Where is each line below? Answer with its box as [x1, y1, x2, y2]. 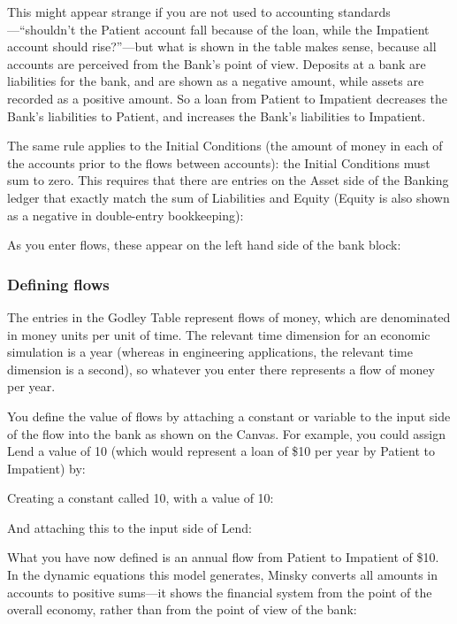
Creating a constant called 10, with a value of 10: [7, 489, 274, 507]
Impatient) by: [7, 458, 86, 477]
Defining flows [7, 273, 110, 295]
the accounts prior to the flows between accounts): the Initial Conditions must [7, 153, 430, 172]
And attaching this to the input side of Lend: [7, 518, 252, 536]
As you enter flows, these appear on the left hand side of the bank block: [7, 235, 401, 254]
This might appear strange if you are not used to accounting [7, 3, 334, 20]
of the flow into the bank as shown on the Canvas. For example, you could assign [7, 424, 446, 443]
